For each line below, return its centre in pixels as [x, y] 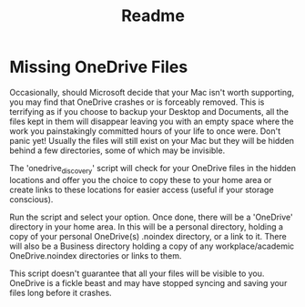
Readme [153, 16]
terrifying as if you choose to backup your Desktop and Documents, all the [149, 111]
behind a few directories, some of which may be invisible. [117, 150]
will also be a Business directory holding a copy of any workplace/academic [152, 246]
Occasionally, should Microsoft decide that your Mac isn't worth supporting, [152, 92]
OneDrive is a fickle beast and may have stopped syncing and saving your [148, 282]
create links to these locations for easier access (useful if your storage [142, 189]
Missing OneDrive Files [99, 67]
